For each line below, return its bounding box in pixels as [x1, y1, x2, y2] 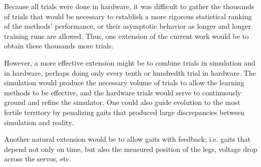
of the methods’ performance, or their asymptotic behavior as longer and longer [4, 21, 251, 31]
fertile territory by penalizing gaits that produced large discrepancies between [4, 106, 245, 117]
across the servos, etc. [4, 153, 71, 164]
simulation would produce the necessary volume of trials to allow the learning [4, 77, 244, 88]
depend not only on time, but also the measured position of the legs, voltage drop [4, 143, 257, 154]
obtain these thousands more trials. [4, 40, 113, 51]
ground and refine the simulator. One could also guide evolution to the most [4, 97, 240, 107]
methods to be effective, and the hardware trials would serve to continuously [4, 87, 241, 97]
